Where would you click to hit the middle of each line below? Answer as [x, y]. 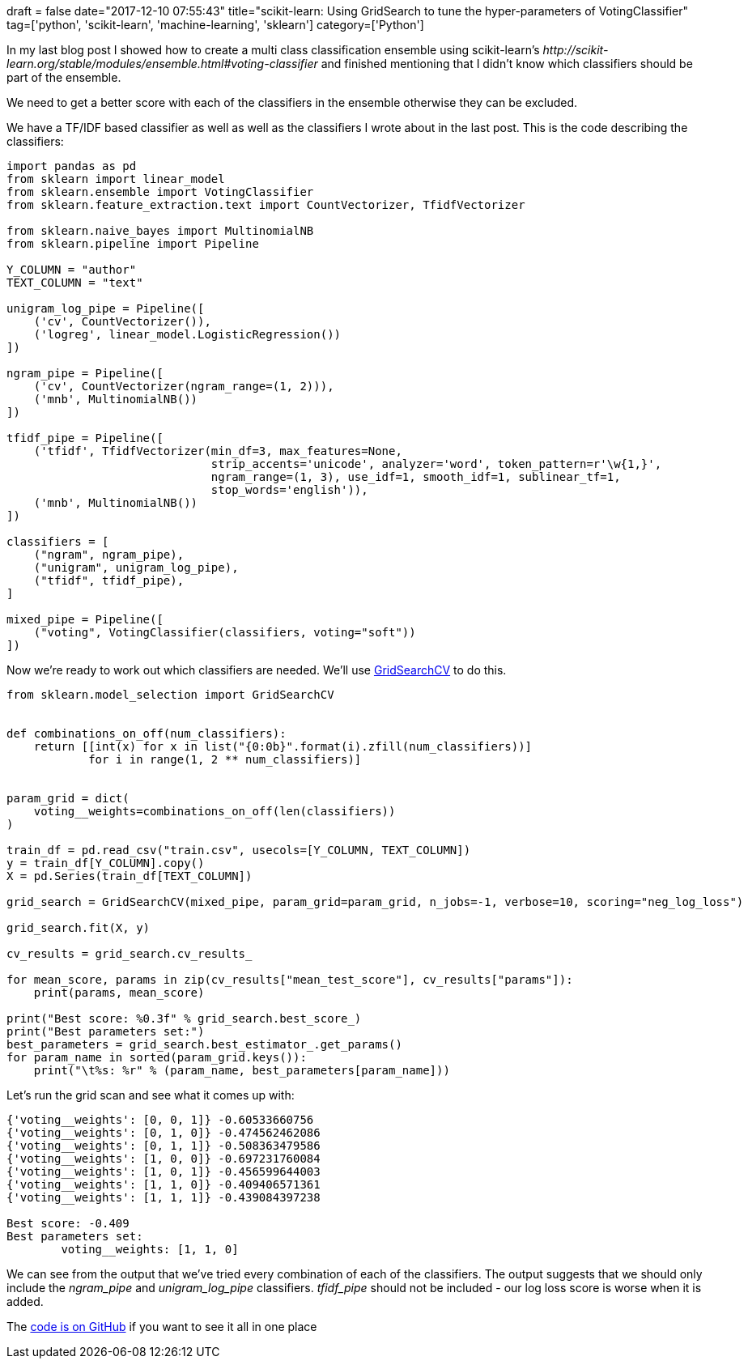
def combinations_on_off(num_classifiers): [147, 734]
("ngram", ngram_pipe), [109, 555]
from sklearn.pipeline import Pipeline [133, 244]
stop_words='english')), [289, 490]
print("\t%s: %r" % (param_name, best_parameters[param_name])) [242, 1070]
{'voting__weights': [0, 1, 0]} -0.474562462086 [164, 1133]
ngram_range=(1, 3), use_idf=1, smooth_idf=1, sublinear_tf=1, [416, 477]
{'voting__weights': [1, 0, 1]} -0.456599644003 [164, 1172]
